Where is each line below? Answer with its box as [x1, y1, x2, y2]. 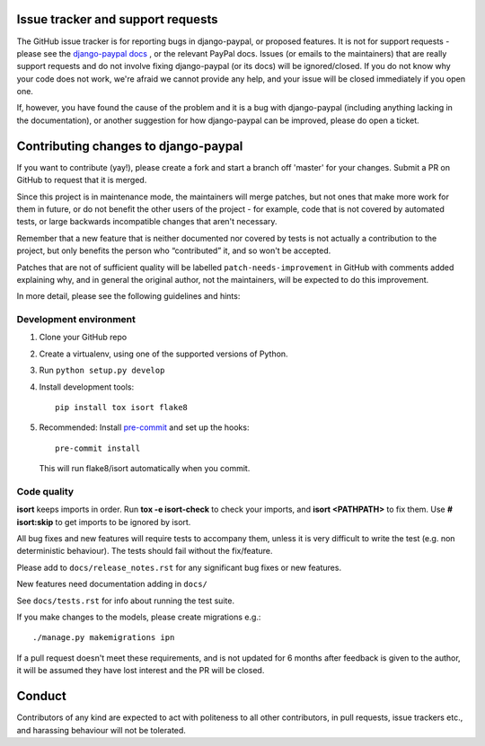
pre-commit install [55, 443, 141, 453]
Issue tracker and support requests [16, 12, 218, 27]
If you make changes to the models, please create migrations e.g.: [16, 611, 261, 623]
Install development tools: [39, 382, 135, 392]
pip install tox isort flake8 [55, 402, 189, 412]
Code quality [16, 485, 75, 497]
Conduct [16, 689, 66, 704]
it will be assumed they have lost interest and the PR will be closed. [16, 665, 265, 676]
